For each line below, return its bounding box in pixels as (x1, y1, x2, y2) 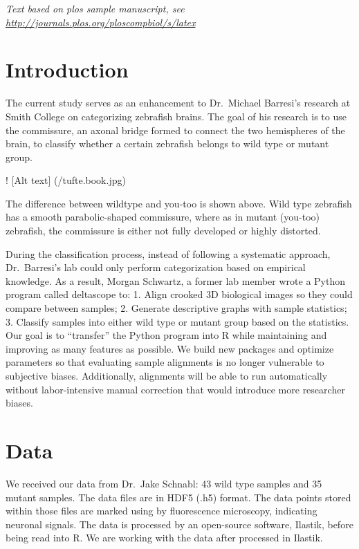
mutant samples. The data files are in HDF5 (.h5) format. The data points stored (6, 490, 351, 504)
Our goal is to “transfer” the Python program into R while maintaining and (6, 328, 327, 342)
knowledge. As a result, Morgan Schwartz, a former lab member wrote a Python (6, 273, 345, 288)
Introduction (6, 55, 129, 84)
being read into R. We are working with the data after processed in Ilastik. (6, 530, 323, 545)
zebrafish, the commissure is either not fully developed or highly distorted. (6, 223, 321, 238)
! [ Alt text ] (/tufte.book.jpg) (6, 173, 126, 187)
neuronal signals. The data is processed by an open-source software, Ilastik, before (6, 517, 353, 531)
